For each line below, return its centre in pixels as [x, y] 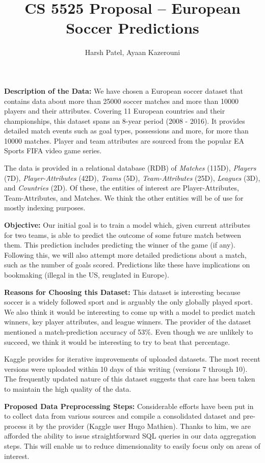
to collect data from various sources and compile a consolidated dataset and [123, 416]
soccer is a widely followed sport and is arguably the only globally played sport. [128, 302]
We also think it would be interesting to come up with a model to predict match [130, 311]
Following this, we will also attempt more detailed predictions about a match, [125, 254]
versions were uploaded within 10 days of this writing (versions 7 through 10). [126, 369]
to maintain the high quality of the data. [68, 388]
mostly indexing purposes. [45, 208]
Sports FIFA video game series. [53, 151]
